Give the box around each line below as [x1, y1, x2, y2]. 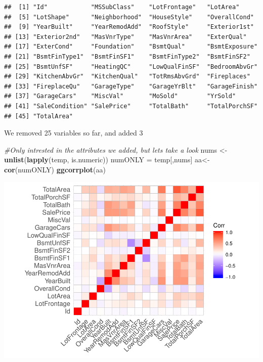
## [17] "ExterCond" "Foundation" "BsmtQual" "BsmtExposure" [4, 43, 258, 51]
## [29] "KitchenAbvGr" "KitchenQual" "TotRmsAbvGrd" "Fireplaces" [4, 73, 250, 80]
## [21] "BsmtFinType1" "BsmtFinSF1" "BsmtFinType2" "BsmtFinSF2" [4, 53, 250, 60]
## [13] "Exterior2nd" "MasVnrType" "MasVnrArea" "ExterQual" [4, 33, 247, 40]
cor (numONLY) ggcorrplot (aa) [4, 164, 106, 174]
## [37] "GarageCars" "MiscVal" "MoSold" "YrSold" [4, 93, 236, 100]
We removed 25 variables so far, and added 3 [4, 127, 143, 138]
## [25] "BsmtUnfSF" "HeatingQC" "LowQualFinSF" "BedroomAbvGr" [4, 63, 258, 70]
